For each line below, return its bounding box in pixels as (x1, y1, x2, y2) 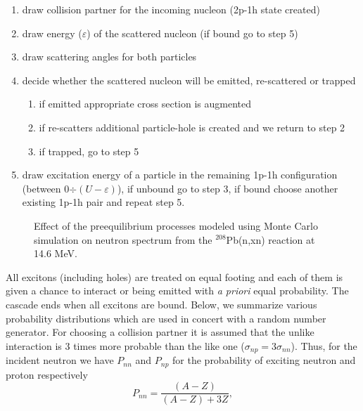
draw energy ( (22, 25, 82, 40)
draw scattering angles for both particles (22, 49, 197, 64)
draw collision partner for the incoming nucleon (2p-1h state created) (22, 2, 320, 16)
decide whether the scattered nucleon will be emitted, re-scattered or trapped (22, 72, 356, 87)
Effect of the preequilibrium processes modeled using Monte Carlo (34, 218, 318, 233)
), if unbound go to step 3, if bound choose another (117, 181, 338, 195)
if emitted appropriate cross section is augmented (39, 96, 251, 111)
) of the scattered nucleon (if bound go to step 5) (87, 25, 298, 40)
